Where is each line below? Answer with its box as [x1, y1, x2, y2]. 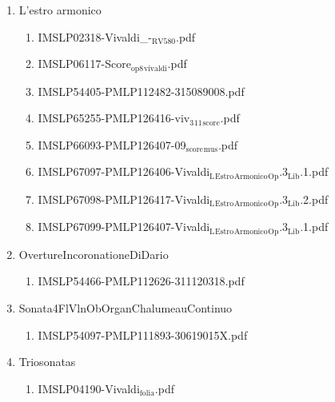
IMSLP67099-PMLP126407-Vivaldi [38, 218, 210, 235]
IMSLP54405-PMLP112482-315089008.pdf [38, 82, 245, 99]
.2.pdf [300, 190, 329, 207]
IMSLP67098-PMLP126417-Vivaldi [38, 190, 210, 207]
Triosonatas [18, 353, 76, 370]
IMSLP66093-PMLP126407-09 [38, 136, 186, 153]
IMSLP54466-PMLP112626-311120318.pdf [38, 273, 245, 289]
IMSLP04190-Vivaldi [38, 380, 140, 396]
